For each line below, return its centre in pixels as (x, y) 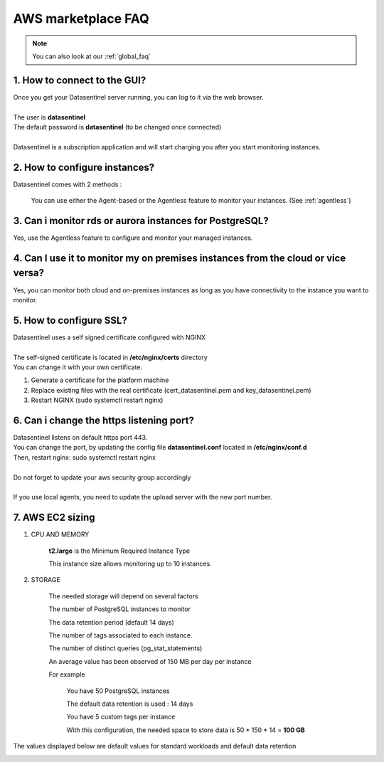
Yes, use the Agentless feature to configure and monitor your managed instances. (133, 238)
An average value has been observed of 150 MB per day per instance (150, 661)
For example (67, 674)
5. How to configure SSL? (70, 320)
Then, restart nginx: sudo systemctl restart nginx (85, 457)
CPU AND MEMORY (60, 534)
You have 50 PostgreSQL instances (118, 691)
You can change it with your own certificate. (78, 367)
